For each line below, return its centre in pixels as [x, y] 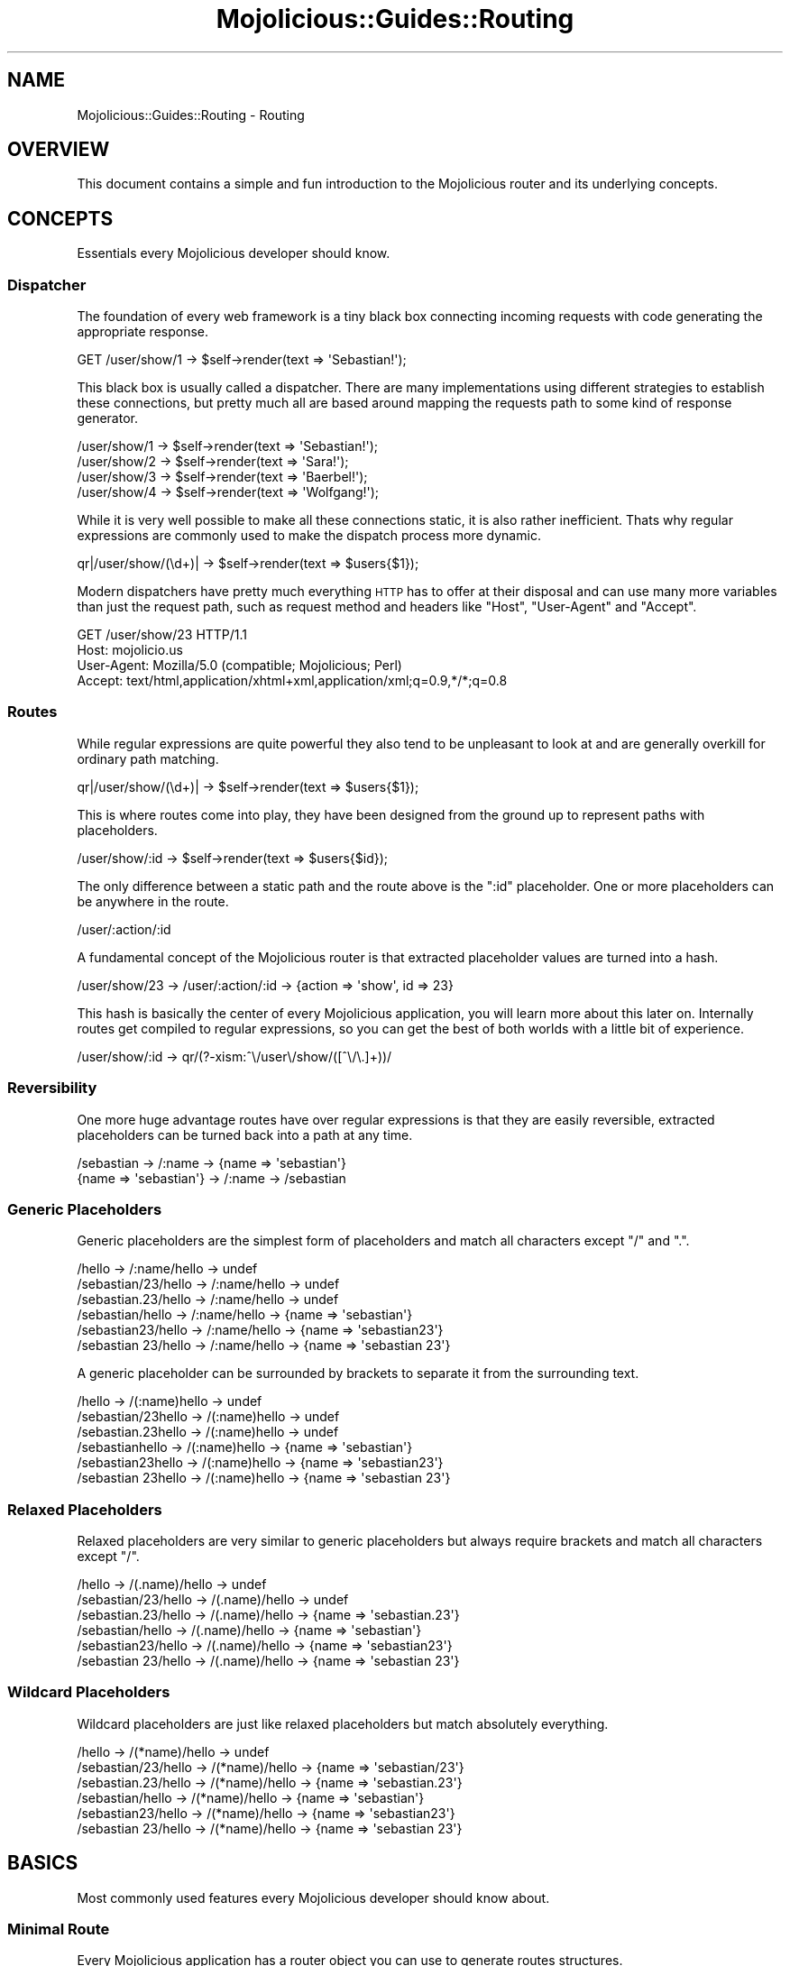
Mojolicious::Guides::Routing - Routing [191, 115]
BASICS [43, 1863]
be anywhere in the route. [153, 901]
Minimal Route [59, 1929]
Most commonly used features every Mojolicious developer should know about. [313, 1897]
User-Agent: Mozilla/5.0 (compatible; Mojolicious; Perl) [239, 666]
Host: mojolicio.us [130, 650]
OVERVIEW [59, 150]
